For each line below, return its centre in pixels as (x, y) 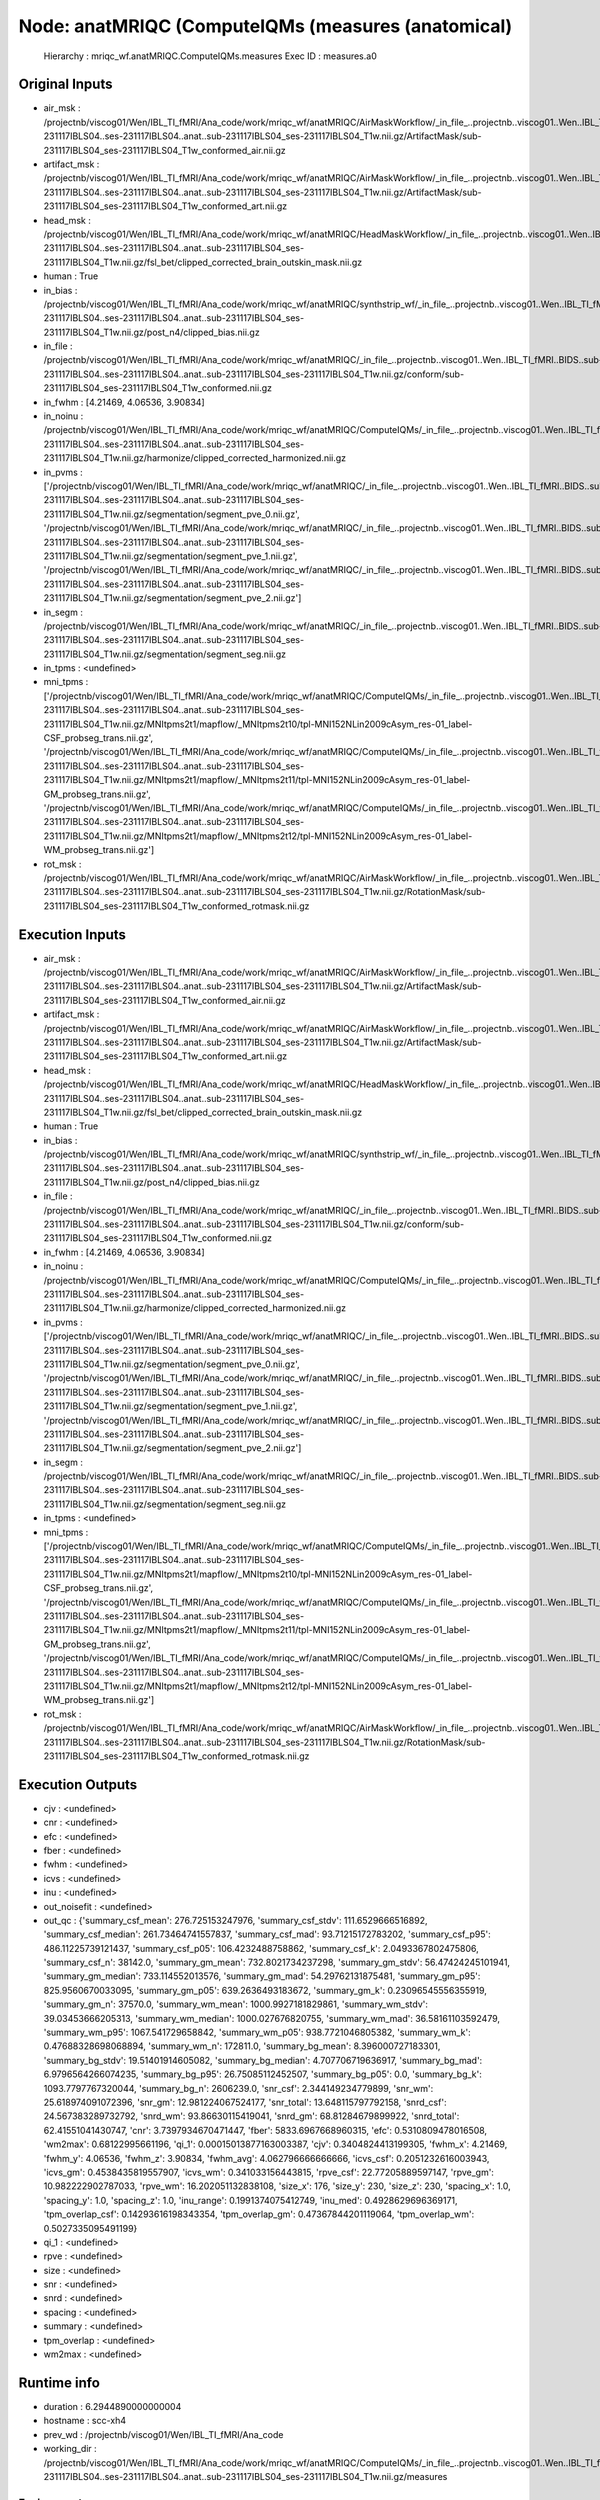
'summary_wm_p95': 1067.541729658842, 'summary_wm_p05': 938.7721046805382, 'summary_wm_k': (257, 2032)
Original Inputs (65, 84)
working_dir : (70, 2449)
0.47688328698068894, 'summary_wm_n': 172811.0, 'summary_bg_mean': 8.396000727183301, (242, 2046)
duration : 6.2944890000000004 (112, 2406)
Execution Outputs (78, 1784)
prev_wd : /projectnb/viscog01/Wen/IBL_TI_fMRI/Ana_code (163, 2434)
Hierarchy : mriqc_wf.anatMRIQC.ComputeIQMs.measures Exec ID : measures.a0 (210, 56)
